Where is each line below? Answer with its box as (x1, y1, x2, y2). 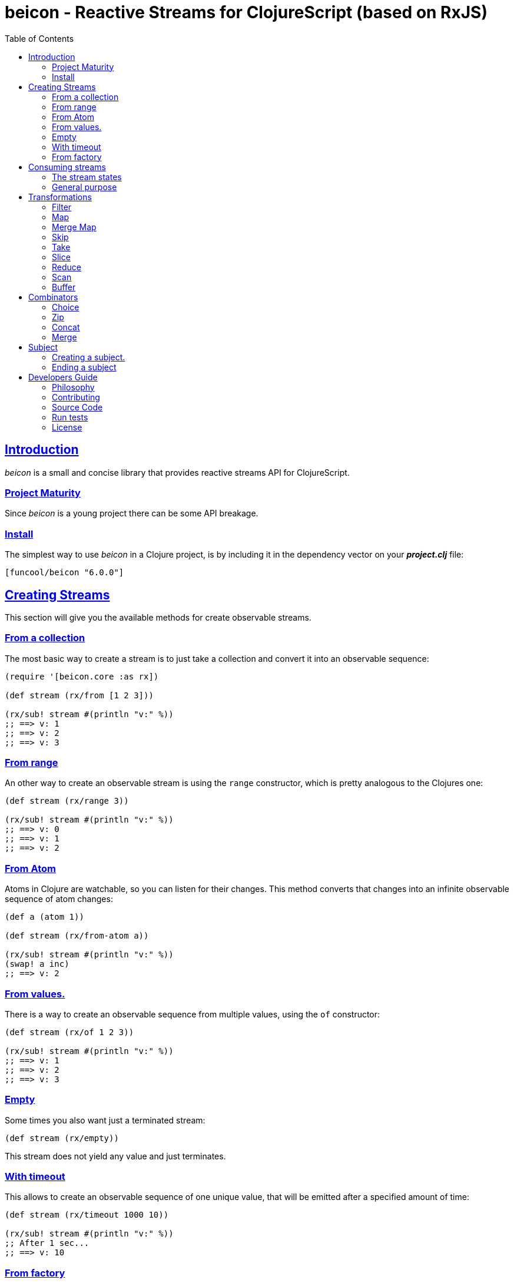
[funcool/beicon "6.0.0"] (5, 568, 124, 578)
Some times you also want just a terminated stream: (5, 1115, 205, 1125)
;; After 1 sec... (5, 1238, 89, 1248)
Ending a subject (52, 362, 117, 372)
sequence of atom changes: (5, 894, 113, 904)
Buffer (52, 281, 76, 292)
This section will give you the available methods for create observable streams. (5, 612, 311, 622)
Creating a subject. (52, 352, 125, 362)
